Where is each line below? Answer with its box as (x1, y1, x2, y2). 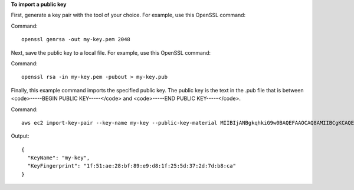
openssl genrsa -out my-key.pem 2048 (21, 36, 131, 43)
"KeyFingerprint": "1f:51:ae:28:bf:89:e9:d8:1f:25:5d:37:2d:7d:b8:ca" (27, 162, 236, 169)
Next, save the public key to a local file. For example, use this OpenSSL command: (11, 49, 211, 56)
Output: (11, 132, 29, 139)
